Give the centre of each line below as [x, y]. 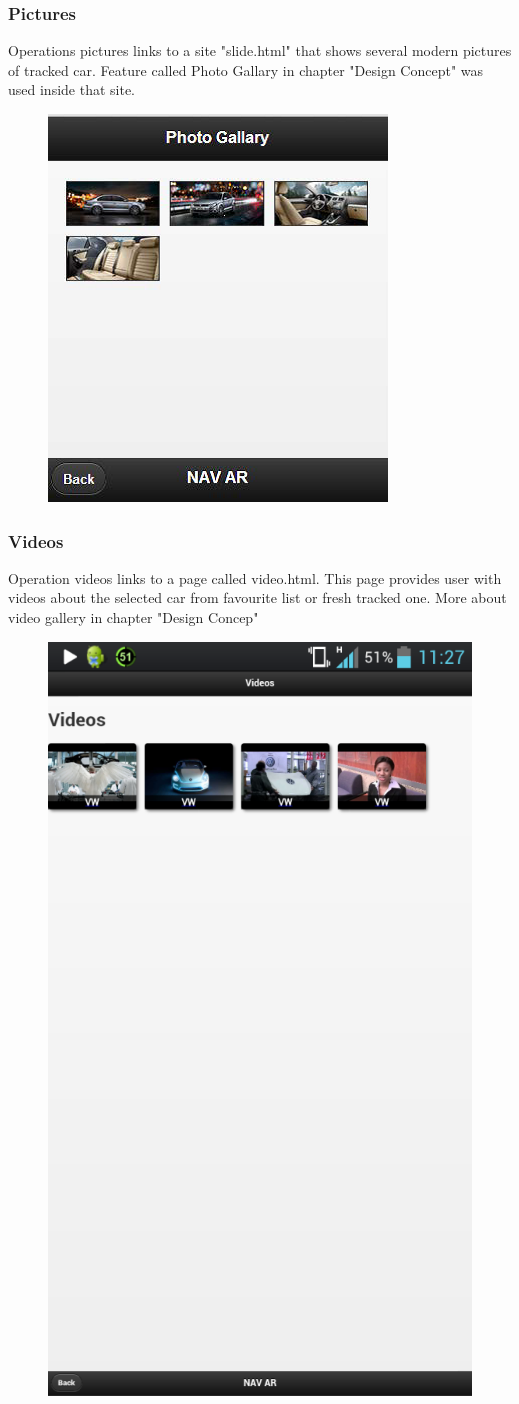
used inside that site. [72, 89]
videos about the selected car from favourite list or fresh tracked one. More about [257, 597]
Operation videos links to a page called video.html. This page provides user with [255, 577]
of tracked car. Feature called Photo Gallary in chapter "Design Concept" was [246, 69]
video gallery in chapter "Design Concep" [133, 617]
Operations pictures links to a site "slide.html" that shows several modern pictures [260, 50]
